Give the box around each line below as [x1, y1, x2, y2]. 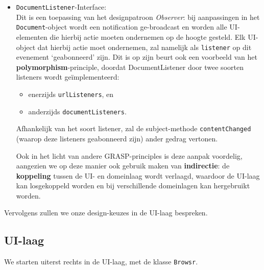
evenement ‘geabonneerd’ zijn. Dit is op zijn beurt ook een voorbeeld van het [16, 52, 257, 62]
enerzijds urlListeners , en [28, 88, 114, 99]
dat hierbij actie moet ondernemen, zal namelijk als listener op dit [37, 41, 252, 52]
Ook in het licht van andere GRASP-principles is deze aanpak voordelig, [16, 150, 243, 161]
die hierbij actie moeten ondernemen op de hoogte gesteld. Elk [50, 31, 246, 42]
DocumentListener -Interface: [16, 2, 107, 12]
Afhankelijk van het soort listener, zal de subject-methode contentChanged [16, 123, 251, 134]
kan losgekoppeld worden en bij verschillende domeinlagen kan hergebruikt [16, 180, 250, 191]
